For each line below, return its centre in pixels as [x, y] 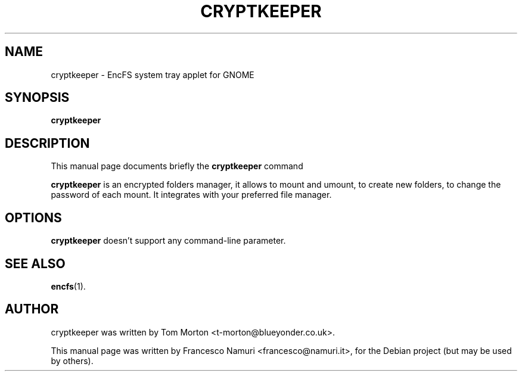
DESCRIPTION [47, 143]
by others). [72, 361]
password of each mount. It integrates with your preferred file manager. [191, 195]
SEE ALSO [35, 263]
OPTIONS [33, 217]
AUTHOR [32, 309]
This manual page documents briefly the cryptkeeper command [177, 166]
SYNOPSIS [37, 98]
